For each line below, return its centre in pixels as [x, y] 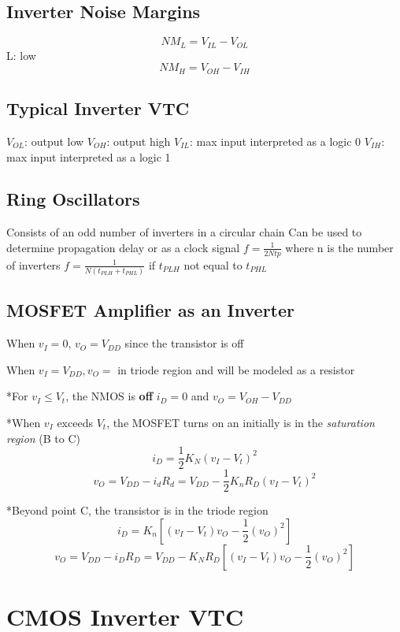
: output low [54, 141]
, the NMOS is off [109, 396]
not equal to [213, 264]
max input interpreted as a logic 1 [89, 156]
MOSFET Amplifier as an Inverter [151, 310]
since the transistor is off [184, 343]
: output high [139, 141]
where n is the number [339, 247]
